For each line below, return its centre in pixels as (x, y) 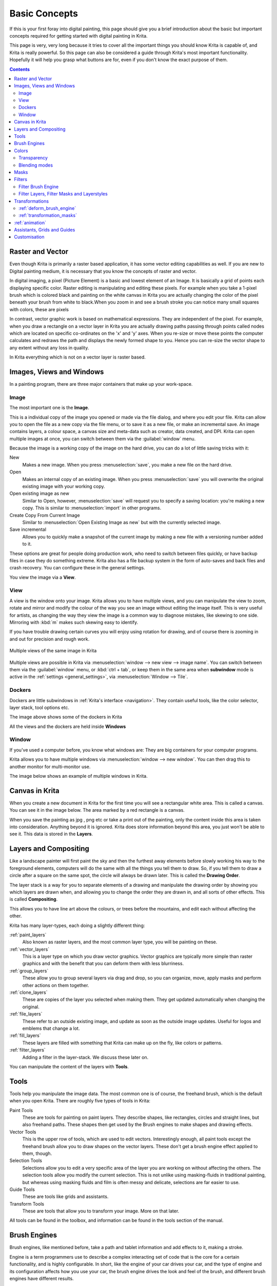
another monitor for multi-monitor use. (50, 766)
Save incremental (28, 529)
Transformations (31, 201)
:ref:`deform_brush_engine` (47, 208)
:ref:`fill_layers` (25, 1035)
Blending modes (36, 165)
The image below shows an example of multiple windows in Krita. (79, 776)
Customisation (29, 237)
